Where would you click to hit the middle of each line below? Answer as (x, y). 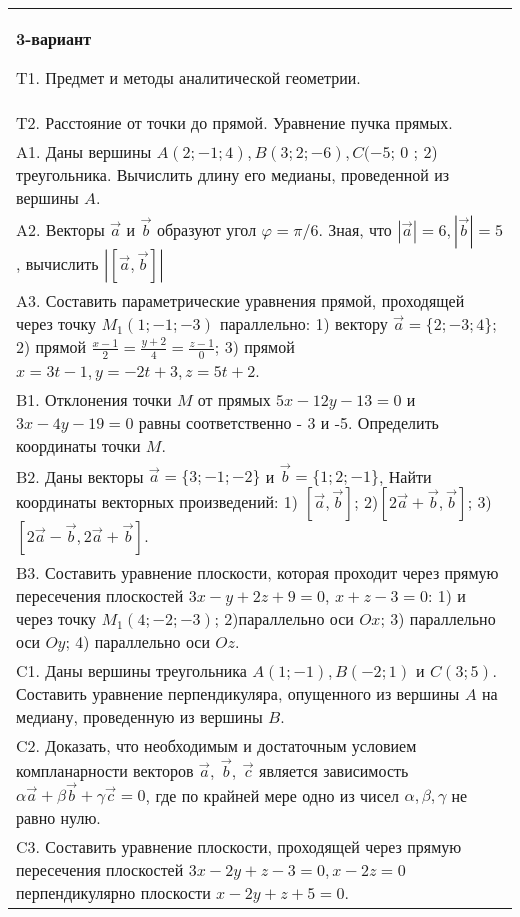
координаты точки (78, 445)
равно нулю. (58, 818)
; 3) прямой (254, 346)
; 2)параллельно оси (284, 619)
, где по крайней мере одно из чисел (272, 795)
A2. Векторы (60, 229)
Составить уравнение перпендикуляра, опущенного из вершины (238, 694)
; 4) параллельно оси (137, 642)
